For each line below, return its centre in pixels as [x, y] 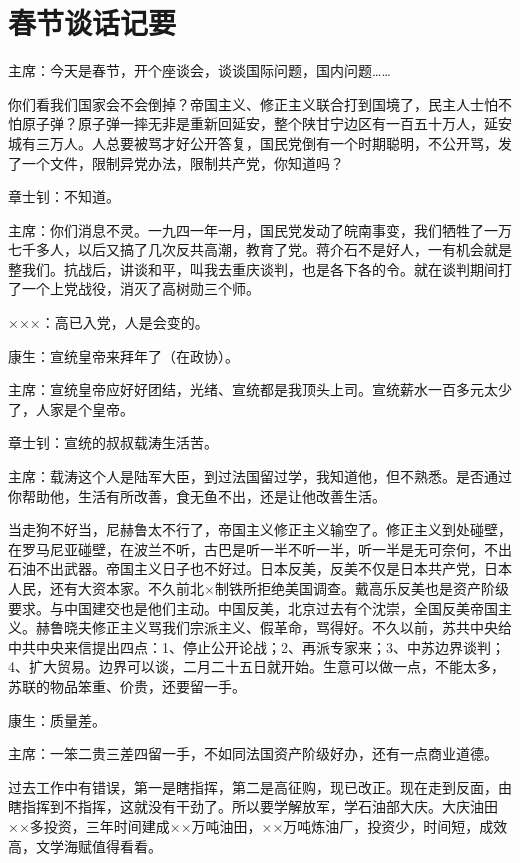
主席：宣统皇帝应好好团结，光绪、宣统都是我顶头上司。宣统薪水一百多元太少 [260, 389]
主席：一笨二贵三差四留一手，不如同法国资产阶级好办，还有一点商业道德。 [253, 753]
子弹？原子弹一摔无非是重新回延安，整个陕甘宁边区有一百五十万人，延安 [273, 123]
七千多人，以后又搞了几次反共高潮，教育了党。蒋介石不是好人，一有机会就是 [260, 249]
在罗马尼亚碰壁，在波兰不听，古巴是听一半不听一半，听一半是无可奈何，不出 [260, 548]
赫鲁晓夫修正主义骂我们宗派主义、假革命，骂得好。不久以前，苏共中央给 [273, 627]
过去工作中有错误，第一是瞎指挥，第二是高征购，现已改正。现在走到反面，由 [260, 786]
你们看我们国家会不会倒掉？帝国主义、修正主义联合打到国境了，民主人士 [246, 103]
